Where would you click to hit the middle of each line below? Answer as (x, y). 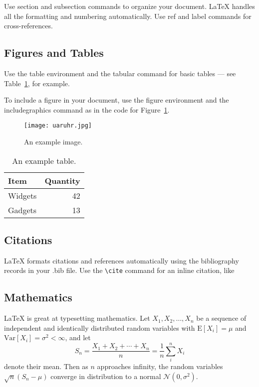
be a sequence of (221, 318)
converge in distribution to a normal (106, 376)
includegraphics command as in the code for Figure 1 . (87, 109)
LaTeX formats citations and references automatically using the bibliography (122, 260)
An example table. (44, 160)
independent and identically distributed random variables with (100, 327)
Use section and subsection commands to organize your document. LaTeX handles (129, 6)
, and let (78, 337)
